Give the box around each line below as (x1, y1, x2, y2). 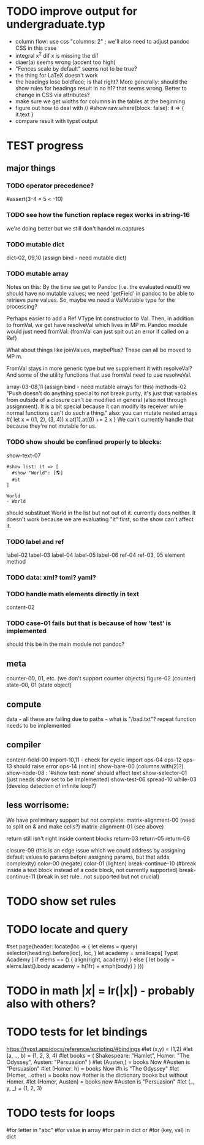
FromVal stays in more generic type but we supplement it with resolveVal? (6, 364, 193, 372)
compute (6, 699, 42, 709)
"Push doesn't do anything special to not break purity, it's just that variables (6, 390, 198, 397)
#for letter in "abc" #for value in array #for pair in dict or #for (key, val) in (6, 1126, 191, 1133)
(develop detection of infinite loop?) (6, 782, 97, 789)
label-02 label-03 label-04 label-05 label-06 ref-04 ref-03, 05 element (6, 551, 186, 559)
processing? (6, 303, 38, 310)
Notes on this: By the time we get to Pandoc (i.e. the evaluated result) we (6, 283, 191, 291)
